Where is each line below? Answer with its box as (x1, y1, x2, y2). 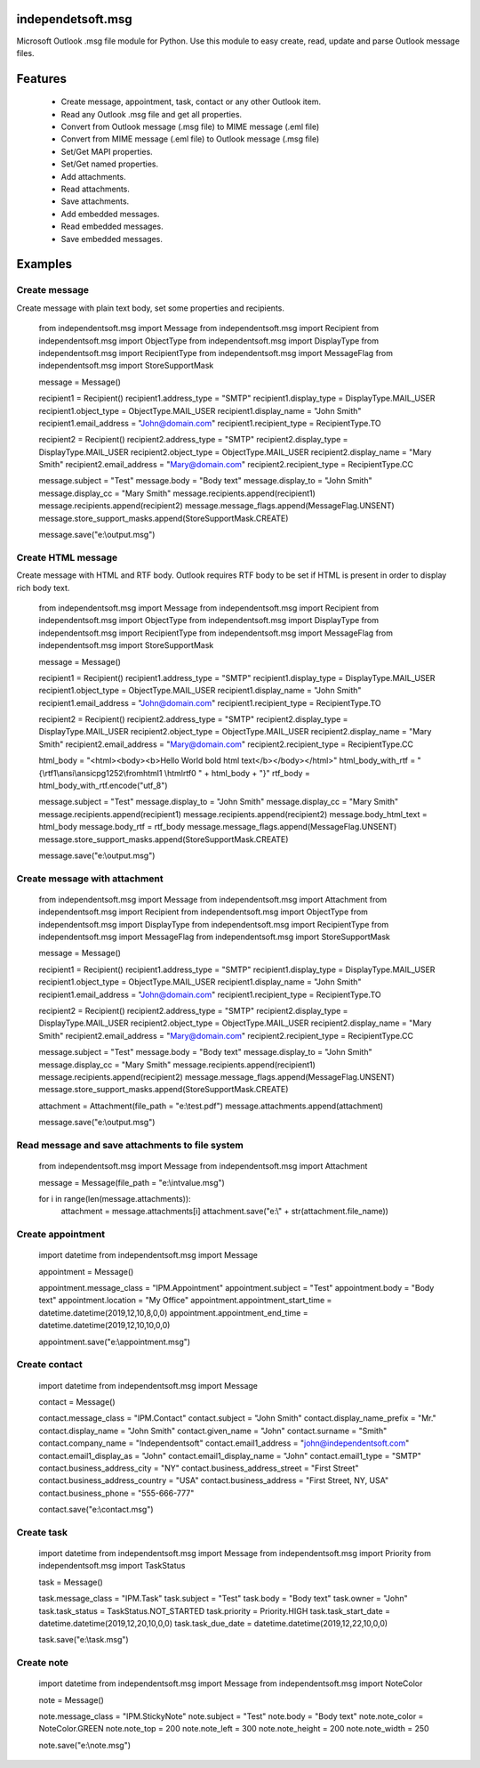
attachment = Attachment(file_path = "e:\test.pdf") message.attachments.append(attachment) (38, 1100, 384, 1111)
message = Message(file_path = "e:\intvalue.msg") (38, 1177, 226, 1188)
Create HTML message (16, 551, 118, 564)
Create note (16, 1657, 69, 1669)
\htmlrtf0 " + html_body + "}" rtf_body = (164, 767, 310, 778)
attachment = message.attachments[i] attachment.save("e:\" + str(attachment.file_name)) (60, 1206, 388, 1217)
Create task (16, 1526, 68, 1538)
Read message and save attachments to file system (16, 1139, 244, 1151)
